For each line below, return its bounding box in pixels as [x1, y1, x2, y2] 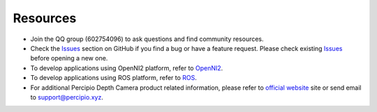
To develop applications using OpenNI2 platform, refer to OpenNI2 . [30, 63, 223, 72]
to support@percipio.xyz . [30, 93, 104, 101]
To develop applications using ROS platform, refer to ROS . [30, 74, 197, 82]
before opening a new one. [30, 54, 108, 63]
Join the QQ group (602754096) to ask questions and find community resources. [30, 35, 265, 43]
